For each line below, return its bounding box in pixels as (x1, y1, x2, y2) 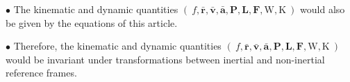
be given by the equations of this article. (6, 15, 178, 30)
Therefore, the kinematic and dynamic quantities (13, 39, 222, 53)
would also (300, 2, 345, 16)
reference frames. (6, 65, 77, 80)
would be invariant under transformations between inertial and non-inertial (6, 52, 325, 66)
